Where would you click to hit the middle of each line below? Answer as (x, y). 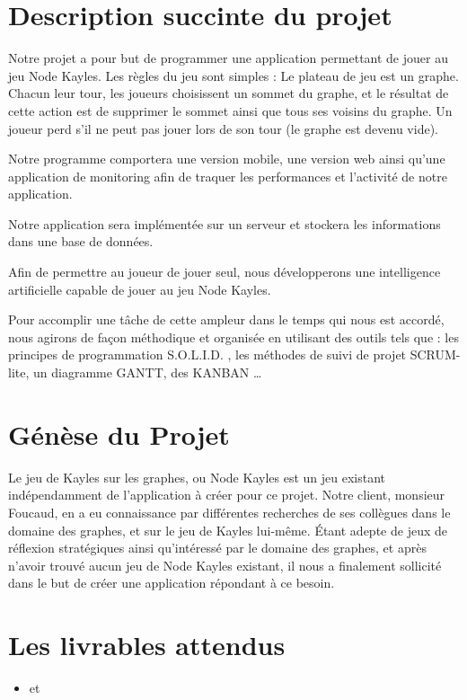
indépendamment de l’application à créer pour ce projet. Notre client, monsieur (227, 495)
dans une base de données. (81, 241)
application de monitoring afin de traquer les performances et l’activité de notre (228, 176)
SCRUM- (435, 354)
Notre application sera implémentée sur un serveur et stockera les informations (225, 223)
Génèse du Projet (119, 434)
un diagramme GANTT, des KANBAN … (147, 372)
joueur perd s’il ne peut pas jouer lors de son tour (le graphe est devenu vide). (223, 128)
